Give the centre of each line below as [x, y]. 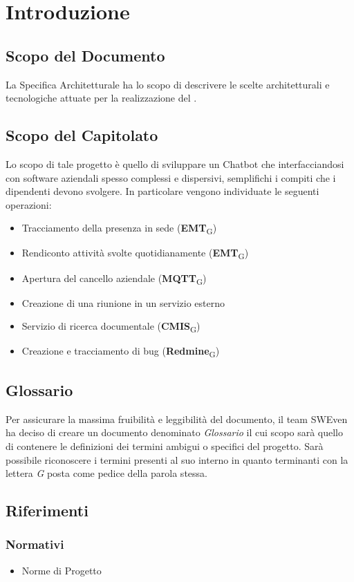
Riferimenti [47, 510]
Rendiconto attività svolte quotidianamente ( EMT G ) [135, 254]
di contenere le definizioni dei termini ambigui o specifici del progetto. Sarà [165, 445]
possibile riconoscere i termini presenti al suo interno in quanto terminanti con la [177, 459]
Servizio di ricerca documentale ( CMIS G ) [111, 327]
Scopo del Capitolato [82, 135]
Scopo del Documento [85, 55]
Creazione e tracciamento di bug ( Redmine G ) [121, 352]
